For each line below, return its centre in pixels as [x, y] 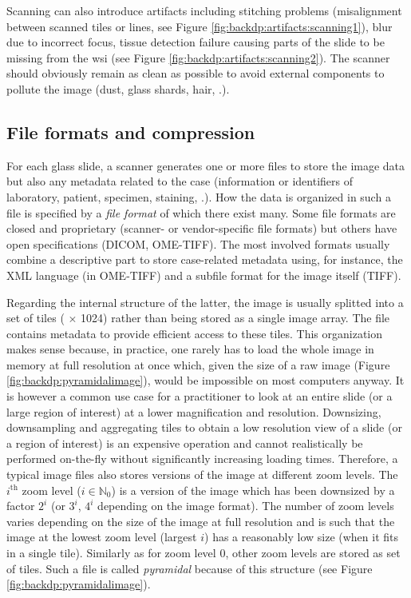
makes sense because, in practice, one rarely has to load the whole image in [190, 349]
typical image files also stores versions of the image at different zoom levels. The [202, 474]
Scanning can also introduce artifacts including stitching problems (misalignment [204, 10]
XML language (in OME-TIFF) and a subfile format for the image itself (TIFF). [204, 275]
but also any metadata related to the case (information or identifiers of [180, 181]
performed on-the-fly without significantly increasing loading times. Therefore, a [202, 458]
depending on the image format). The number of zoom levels [246, 506]
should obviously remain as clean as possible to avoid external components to [196, 73]
